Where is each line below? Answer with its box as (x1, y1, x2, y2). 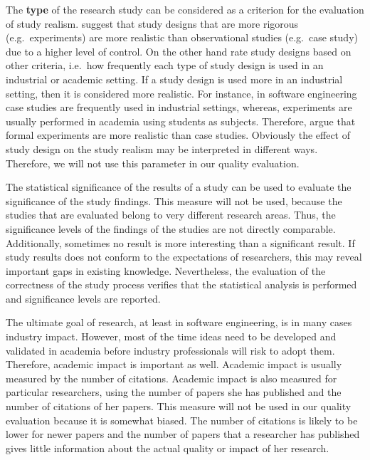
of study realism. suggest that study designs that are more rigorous (6, 16, 299, 31)
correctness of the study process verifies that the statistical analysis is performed (6, 277, 357, 292)
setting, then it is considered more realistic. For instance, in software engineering (6, 85, 357, 100)
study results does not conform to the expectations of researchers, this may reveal (6, 249, 362, 264)
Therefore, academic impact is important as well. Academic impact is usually (6, 357, 342, 372)
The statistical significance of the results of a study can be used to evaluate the (6, 179, 351, 194)
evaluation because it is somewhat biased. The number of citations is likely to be (6, 412, 358, 427)
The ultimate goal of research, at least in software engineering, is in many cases (6, 315, 352, 330)
